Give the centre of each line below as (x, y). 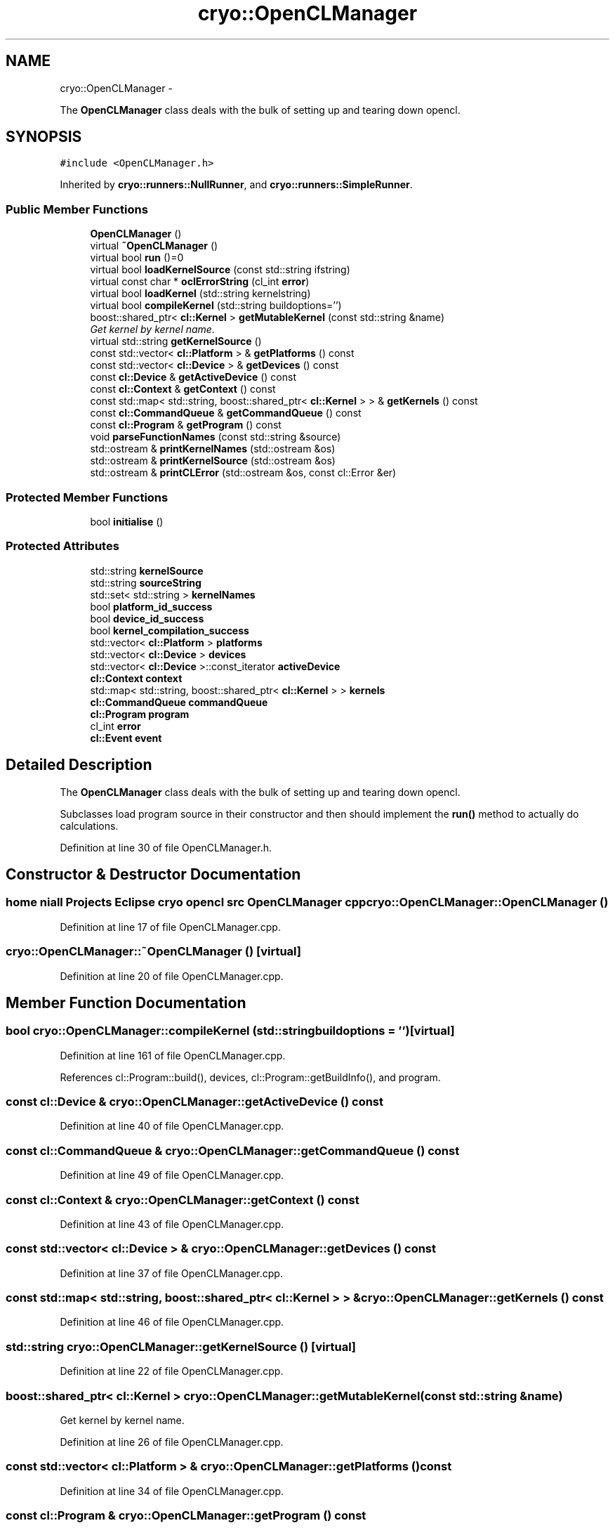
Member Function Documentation (126, 1003)
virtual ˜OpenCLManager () (154, 246)
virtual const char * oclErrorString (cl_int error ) (200, 282)
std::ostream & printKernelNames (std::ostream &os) (213, 449)
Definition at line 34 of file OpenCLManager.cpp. (172, 1491)
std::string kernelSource (147, 570)
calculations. (89, 825)
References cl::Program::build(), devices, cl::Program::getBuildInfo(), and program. (250, 1077)
